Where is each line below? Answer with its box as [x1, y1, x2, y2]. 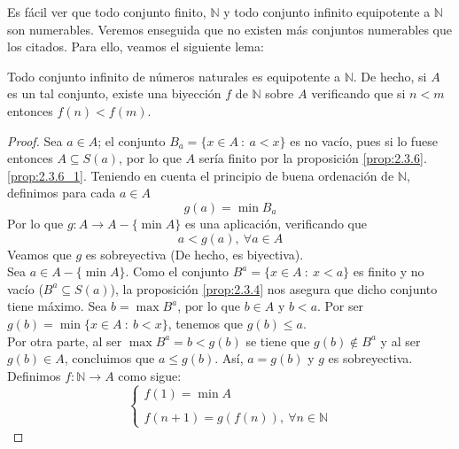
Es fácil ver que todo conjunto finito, [7, 3, 206, 20]
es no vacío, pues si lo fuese [290, 131, 438, 150]
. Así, [214, 349, 244, 368]
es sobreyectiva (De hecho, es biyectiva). [85, 244, 304, 263]
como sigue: [118, 366, 182, 384]
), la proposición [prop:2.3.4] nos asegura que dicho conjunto [110, 279, 438, 298]
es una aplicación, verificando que [184, 213, 368, 232]
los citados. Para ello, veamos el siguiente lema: [7, 37, 264, 56]
